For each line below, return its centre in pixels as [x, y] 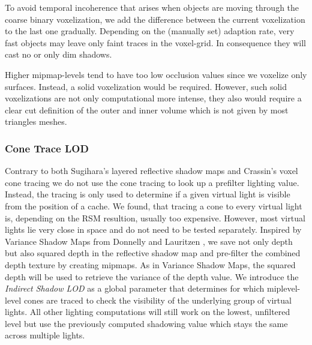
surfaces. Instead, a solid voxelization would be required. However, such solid [146, 86]
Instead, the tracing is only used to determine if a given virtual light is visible [148, 194]
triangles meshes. [36, 121]
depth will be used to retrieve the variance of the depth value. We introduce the [152, 276]
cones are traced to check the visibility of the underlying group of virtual [157, 300]
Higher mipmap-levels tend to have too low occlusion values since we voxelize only [156, 74]
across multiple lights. [45, 335]
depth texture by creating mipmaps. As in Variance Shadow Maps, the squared [150, 264]
